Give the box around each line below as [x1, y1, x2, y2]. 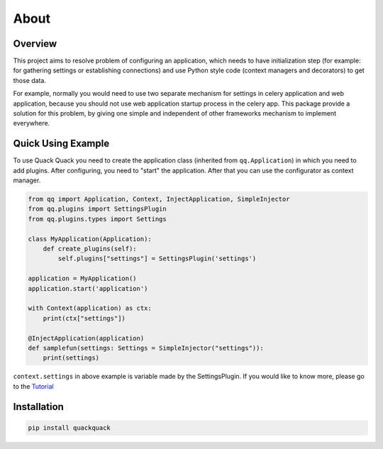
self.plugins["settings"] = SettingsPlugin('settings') [57, 255, 257, 262]
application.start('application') [28, 284, 148, 292]
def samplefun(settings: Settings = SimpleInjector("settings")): [28, 344, 264, 352]
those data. [13, 76, 46, 84]
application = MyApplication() [28, 275, 138, 283]
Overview [13, 38, 57, 50]
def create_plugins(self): [43, 245, 138, 253]
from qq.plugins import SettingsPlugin [28, 205, 167, 213]
